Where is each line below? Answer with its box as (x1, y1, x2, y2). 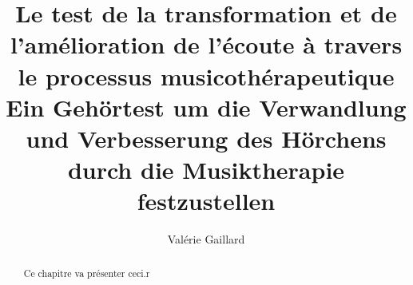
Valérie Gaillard (167, 231, 245, 247)
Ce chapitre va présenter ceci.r (23, 266, 150, 279)
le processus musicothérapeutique (18, 59, 395, 92)
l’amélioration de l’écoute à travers (10, 28, 403, 61)
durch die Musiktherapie (67, 153, 345, 186)
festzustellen (137, 184, 276, 217)
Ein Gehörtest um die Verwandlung (6, 90, 407, 123)
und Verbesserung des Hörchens (26, 121, 387, 154)
